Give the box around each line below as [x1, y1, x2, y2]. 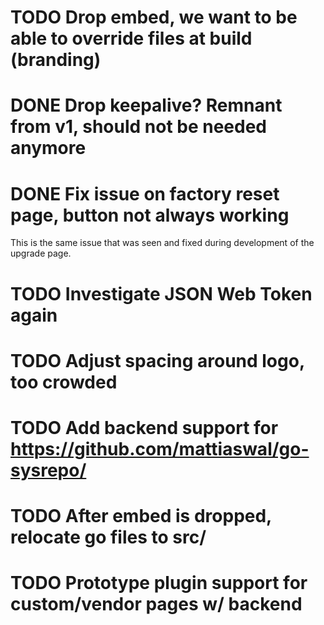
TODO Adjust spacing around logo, [10, 349, 305, 372]
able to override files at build [10, 27, 253, 50]
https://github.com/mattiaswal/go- [10, 437, 310, 460]
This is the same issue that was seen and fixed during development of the [10, 237, 315, 249]
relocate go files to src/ [10, 526, 207, 549]
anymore [10, 137, 87, 160]
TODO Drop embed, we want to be [10, 6, 298, 29]
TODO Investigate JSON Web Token [10, 282, 313, 305]
